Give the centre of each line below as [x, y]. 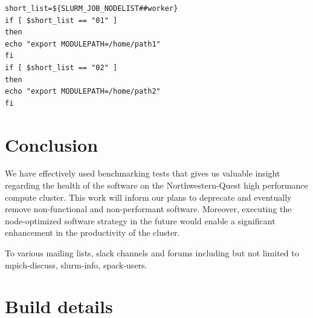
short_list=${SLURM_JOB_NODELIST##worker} [92, 8]
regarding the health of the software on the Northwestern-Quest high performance [156, 185]
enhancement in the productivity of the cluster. [92, 232]
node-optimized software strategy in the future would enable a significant [140, 220]
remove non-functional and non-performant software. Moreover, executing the [148, 209]
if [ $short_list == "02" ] [61, 67]
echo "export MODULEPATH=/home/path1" [83, 44]
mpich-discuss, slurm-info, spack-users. [76, 264]
